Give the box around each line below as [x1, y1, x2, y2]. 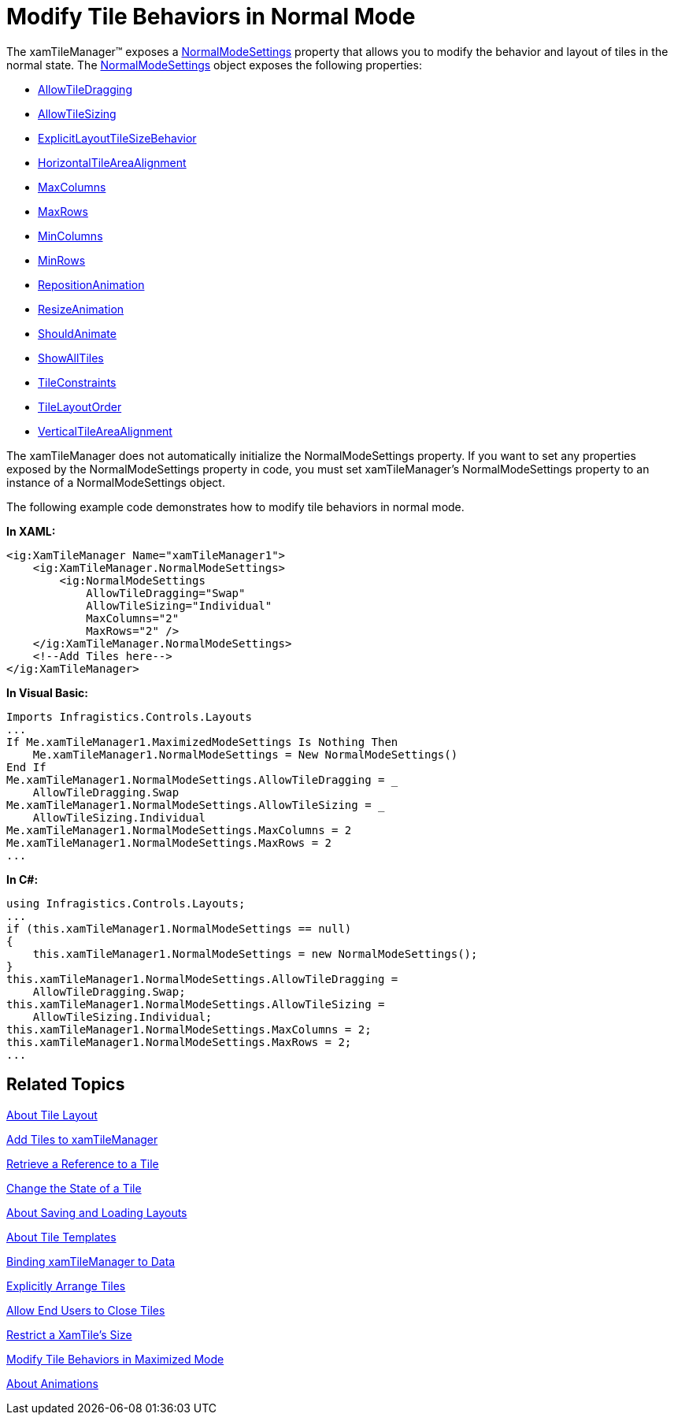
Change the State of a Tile [6, 1181, 142, 1195]
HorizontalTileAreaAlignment [38, 155, 187, 169]
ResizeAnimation [38, 302, 124, 316]
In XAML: [6, 524, 56, 538]
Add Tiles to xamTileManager [6, 1132, 158, 1146]
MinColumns [38, 228, 103, 243]
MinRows [38, 253, 86, 267]
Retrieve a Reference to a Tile [6, 1156, 159, 1171]
